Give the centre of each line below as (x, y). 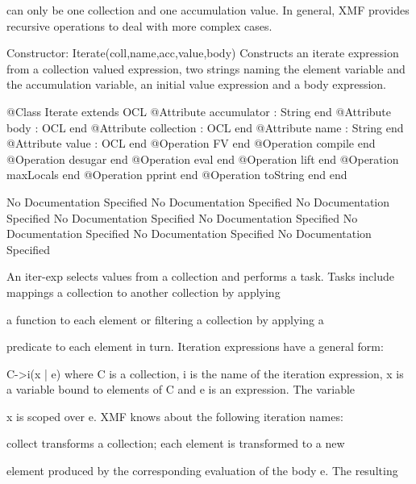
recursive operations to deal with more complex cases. (139, 25)
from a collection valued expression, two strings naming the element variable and (206, 68)
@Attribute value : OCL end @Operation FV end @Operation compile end (191, 143)
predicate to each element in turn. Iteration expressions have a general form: (195, 346)
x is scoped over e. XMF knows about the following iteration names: (175, 416)
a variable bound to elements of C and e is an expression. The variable (181, 389)
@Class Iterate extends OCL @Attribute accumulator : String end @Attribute (199, 111)
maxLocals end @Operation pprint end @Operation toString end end (177, 175)
